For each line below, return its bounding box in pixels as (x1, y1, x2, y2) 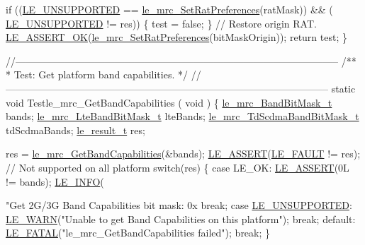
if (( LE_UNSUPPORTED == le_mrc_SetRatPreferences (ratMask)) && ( (6, 2, 333, 16)
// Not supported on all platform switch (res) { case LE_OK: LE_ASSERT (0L (6, 160, 349, 174)
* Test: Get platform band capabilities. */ (6, 67, 188, 82)
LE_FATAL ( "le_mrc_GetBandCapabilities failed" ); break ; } (6, 225, 271, 240)
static (331, 80, 356, 95)
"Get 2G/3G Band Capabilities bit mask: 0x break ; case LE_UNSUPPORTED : (6, 198, 352, 213)
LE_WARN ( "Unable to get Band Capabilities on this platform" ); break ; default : (6, 211, 356, 226)
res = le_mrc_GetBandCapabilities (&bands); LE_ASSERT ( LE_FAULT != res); (6, 146, 361, 161)
